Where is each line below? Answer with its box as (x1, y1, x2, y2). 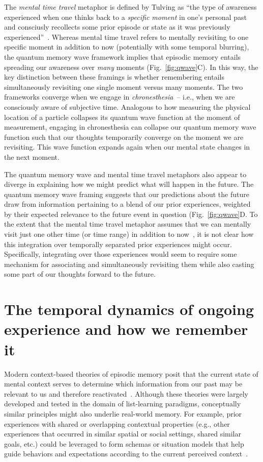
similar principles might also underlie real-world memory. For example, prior (4, 408, 242, 419)
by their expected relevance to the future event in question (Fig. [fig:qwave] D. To (4, 208, 258, 219)
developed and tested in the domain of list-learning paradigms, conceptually (4, 398, 241, 409)
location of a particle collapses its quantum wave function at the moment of (4, 111, 240, 122)
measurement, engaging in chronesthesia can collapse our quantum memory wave (4, 121, 256, 132)
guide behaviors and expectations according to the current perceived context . (4, 448, 248, 459)
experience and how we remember (4, 319, 248, 339)
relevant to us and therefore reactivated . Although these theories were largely (4, 388, 248, 399)
